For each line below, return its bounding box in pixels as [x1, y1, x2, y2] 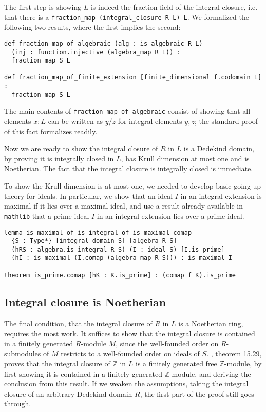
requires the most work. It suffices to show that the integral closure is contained [4, 328, 255, 339]
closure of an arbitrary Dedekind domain [4, 388, 132, 399]
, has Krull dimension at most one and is [121, 153, 250, 163]
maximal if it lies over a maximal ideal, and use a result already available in [4, 200, 243, 211]
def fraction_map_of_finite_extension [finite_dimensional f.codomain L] [4, 74, 262, 81]
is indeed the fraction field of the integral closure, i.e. [90, 2, 258, 12]
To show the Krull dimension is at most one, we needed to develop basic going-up [4, 180, 261, 191]
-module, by [224, 358, 262, 369]
